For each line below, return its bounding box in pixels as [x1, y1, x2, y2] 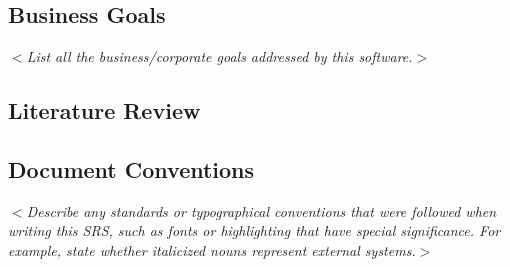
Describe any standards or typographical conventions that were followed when [26, 200, 497, 221]
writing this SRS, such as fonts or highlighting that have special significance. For [8, 220, 501, 241]
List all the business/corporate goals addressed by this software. [26, 46, 413, 67]
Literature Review [8, 95, 201, 126]
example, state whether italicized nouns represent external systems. [8, 239, 416, 260]
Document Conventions [8, 153, 255, 184]
